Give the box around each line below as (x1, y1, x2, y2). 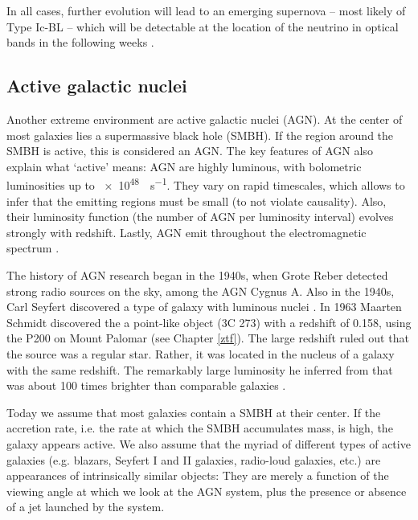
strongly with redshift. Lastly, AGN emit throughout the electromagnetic (6, 223, 367, 240)
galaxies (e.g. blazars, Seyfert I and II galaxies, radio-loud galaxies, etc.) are (6, 451, 381, 468)
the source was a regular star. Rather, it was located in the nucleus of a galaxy (6, 345, 395, 362)
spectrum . (6, 240, 59, 256)
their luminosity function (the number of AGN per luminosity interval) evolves (6, 208, 394, 225)
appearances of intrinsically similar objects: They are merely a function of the (6, 467, 389, 484)
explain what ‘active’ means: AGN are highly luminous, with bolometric (6, 158, 362, 174)
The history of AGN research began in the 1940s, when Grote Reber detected (6, 266, 388, 283)
